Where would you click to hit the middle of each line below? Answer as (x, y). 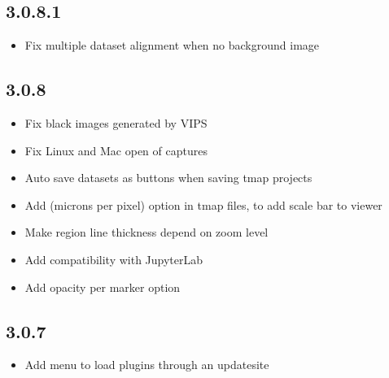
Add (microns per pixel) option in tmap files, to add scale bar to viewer (203, 204)
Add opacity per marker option (103, 287)
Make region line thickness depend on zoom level (146, 232)
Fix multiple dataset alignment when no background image (172, 45)
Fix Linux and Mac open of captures (116, 150)
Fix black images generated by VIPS (116, 123)
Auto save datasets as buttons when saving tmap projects (168, 178)
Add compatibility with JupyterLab (114, 259)
